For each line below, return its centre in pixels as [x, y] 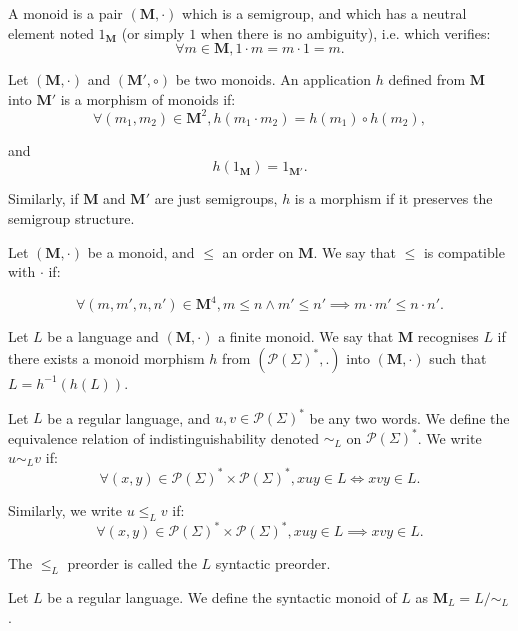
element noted [51, 32]
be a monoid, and [141, 251]
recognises [448, 336]
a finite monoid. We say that [306, 336]
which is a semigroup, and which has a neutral [324, 13]
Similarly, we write [65, 509]
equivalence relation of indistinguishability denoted [163, 437]
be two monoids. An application [273, 79]
